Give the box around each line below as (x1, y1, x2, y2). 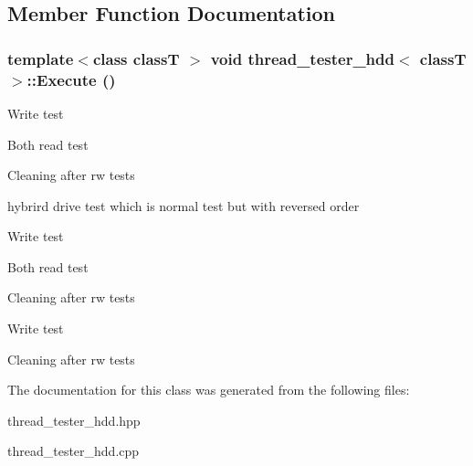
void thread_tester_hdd (210, 47, 394, 69)
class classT (92, 47, 180, 69)
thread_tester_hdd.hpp (7, 410, 141, 429)
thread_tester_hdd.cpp (7, 441, 140, 461)
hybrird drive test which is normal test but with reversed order (7, 196, 360, 215)
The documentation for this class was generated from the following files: (7, 380, 410, 399)
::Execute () (26, 68, 116, 90)
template (7, 47, 74, 69)
